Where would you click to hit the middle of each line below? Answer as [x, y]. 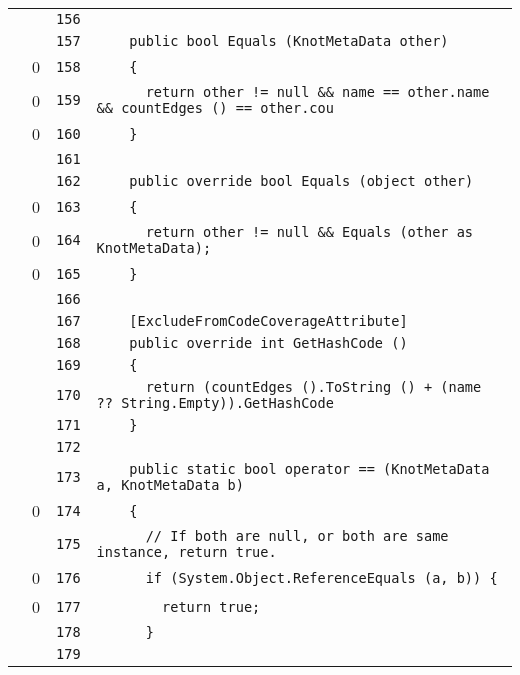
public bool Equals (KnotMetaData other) [289, 41]
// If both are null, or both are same [297, 536]
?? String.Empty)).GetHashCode [215, 403]
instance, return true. [186, 552]
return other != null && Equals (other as [309, 232]
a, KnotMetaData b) [170, 485]
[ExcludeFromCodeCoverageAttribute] [268, 321]
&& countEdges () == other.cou [215, 108]
